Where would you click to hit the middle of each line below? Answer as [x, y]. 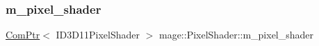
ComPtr [23, 35]
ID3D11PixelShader [98, 35]
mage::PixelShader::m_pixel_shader [236, 35]
